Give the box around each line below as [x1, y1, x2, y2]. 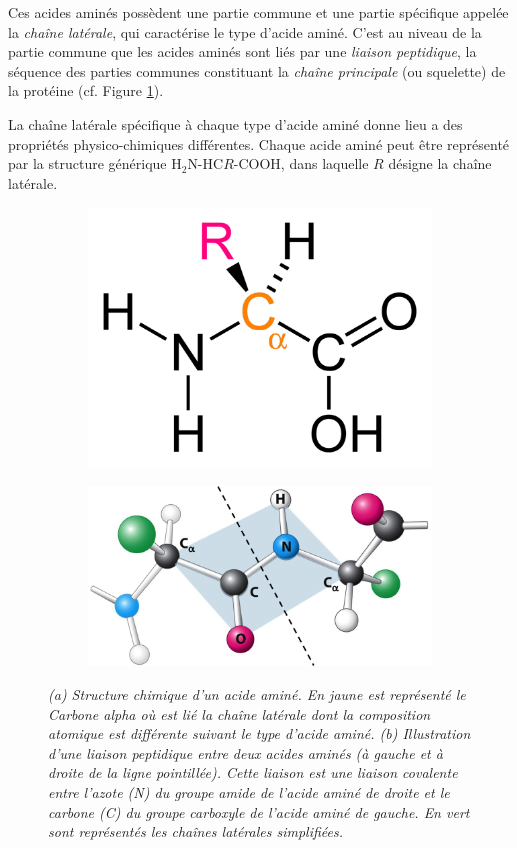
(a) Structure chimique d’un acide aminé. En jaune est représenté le [48, 683, 466, 704]
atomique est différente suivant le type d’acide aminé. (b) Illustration [48, 723, 471, 744]
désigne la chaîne [388, 153, 492, 174]
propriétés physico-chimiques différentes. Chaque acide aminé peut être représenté [8, 133, 510, 154]
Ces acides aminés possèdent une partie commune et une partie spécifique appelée [8, 2, 509, 22]
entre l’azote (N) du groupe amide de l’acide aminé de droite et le [48, 781, 450, 802]
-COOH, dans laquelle [233, 153, 369, 174]
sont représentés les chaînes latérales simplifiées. [48, 821, 344, 842]
